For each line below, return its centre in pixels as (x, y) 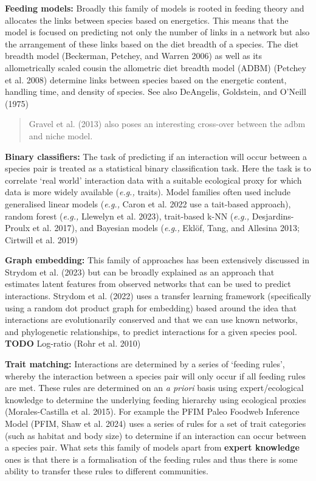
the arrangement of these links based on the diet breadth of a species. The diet (152, 43)
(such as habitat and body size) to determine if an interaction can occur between (156, 435)
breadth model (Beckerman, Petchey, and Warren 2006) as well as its (134, 56)
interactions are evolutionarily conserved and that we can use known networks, (151, 320)
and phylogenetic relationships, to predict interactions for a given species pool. (151, 331)
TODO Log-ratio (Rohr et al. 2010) (73, 343)
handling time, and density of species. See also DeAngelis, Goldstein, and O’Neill (156, 92)
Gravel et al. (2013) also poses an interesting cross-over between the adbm (167, 124)
